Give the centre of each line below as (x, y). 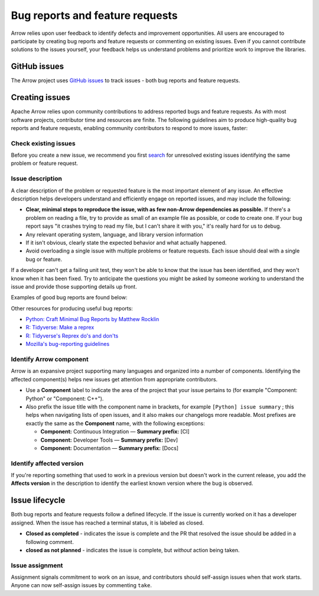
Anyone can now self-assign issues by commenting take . (82, 585)
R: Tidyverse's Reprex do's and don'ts (72, 336)
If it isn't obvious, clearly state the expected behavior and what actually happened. (126, 242)
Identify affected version (47, 463)
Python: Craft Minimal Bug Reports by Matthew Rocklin (92, 319)
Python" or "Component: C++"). (65, 399)
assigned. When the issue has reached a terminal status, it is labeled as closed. (108, 523)
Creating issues (40, 98)
